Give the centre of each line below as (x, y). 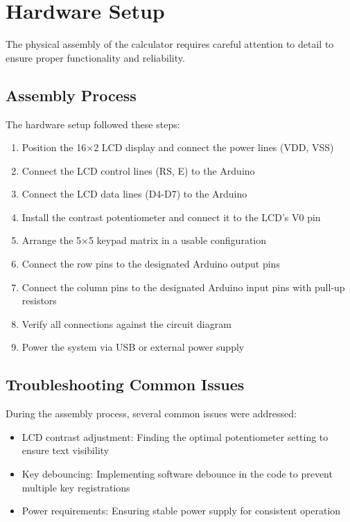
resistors (39, 301)
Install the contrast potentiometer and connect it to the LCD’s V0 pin (171, 217)
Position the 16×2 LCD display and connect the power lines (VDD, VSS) (178, 147)
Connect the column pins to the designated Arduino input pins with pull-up (183, 287)
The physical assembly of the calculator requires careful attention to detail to (170, 44)
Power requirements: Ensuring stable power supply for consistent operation (181, 511)
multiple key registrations (76, 487)
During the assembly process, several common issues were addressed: (151, 414)
